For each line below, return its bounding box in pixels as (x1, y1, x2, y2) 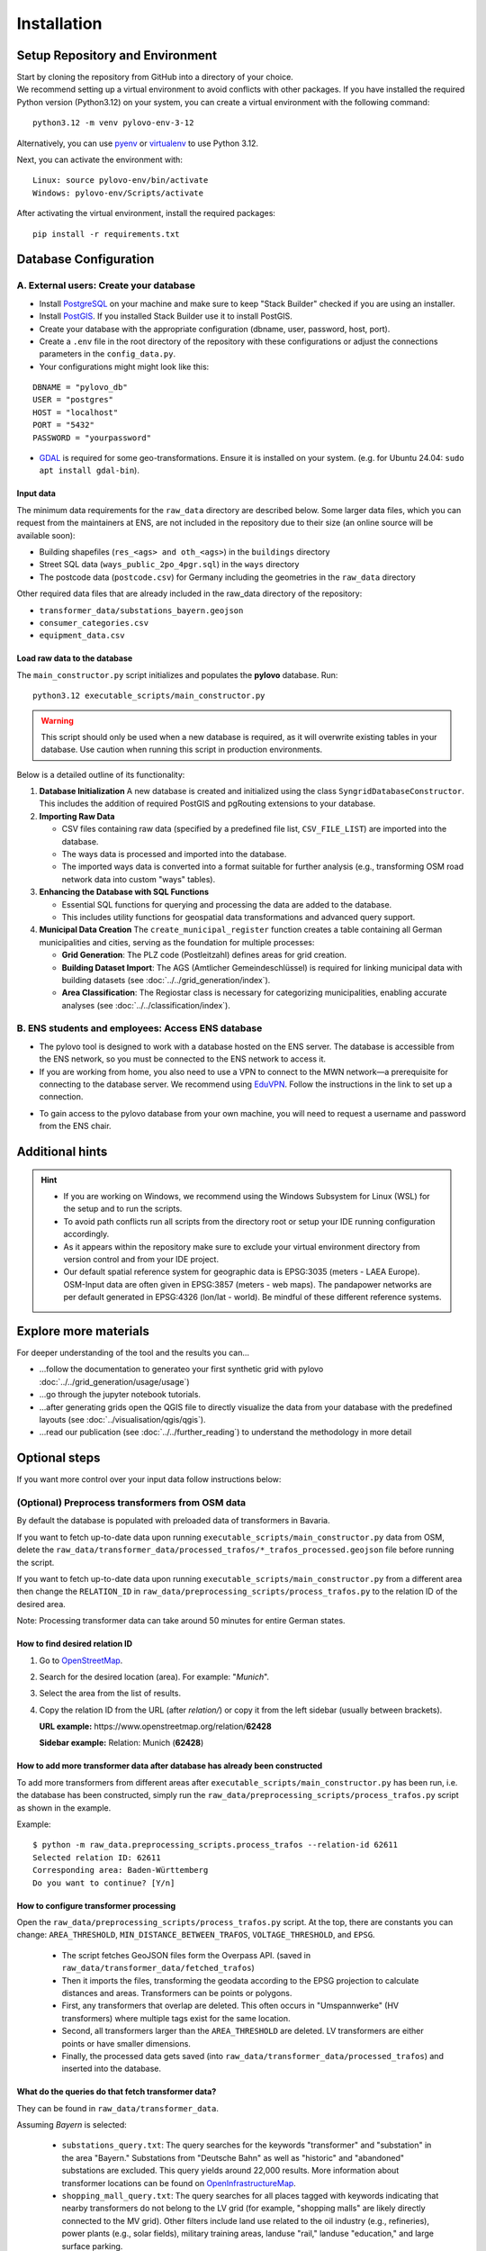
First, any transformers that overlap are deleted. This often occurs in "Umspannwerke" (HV (61, 2000, 400, 2011)
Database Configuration (16, 252, 155, 267)
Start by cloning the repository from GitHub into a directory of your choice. (16, 72, 294, 83)
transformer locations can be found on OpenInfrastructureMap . (61, 2177, 296, 2188)
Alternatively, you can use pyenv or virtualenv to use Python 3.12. (16, 138, 258, 149)
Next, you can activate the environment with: (16, 154, 184, 166)
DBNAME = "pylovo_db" (32, 383, 128, 393)
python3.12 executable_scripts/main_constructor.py (32, 691, 265, 701)
